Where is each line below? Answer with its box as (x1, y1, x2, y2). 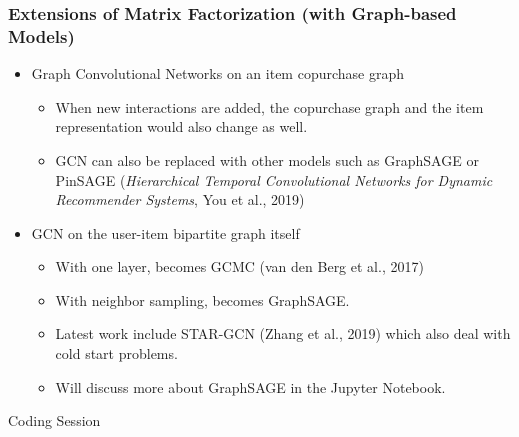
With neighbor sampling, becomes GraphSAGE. (55, 289, 350, 310)
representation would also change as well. (55, 116, 308, 137)
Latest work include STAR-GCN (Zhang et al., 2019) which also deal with (55, 323, 511, 344)
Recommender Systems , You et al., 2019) (55, 189, 305, 210)
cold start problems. (55, 343, 178, 364)
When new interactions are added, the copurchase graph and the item (55, 96, 484, 117)
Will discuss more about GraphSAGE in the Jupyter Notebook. (55, 376, 446, 397)
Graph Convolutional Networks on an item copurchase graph (31, 63, 404, 84)
